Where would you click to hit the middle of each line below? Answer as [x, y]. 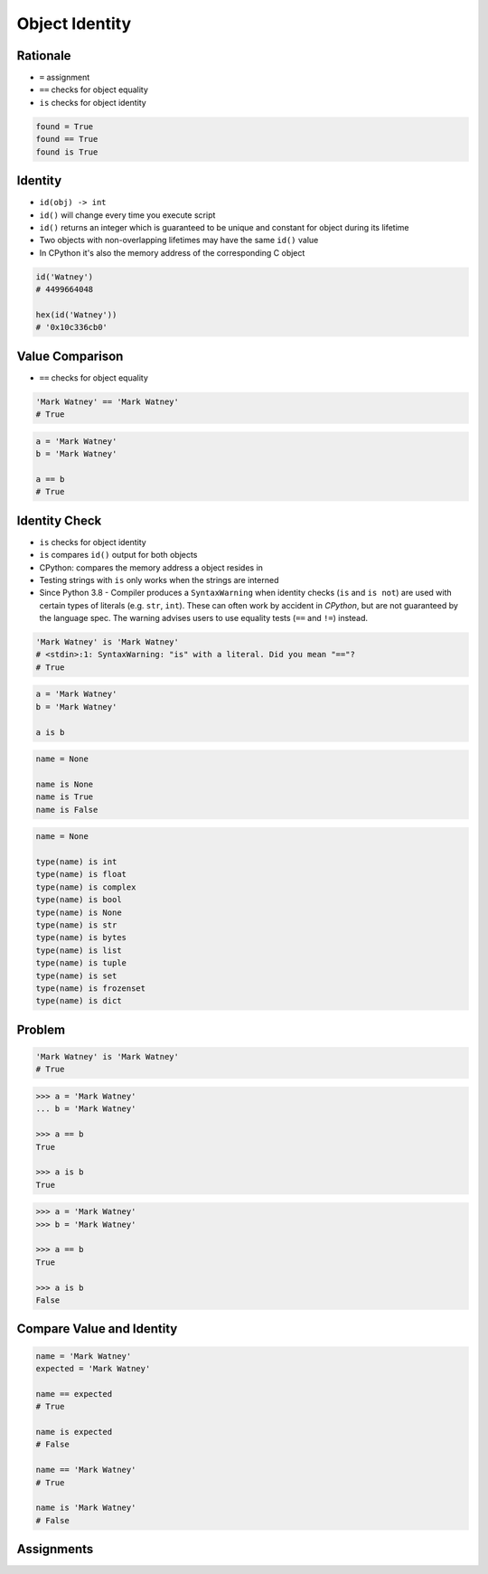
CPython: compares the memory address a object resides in [151, 567]
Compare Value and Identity [97, 1329]
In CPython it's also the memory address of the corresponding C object [172, 252]
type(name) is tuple [81, 963]
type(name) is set [76, 976]
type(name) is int [76, 862]
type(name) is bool [79, 900]
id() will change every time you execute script [127, 215]
